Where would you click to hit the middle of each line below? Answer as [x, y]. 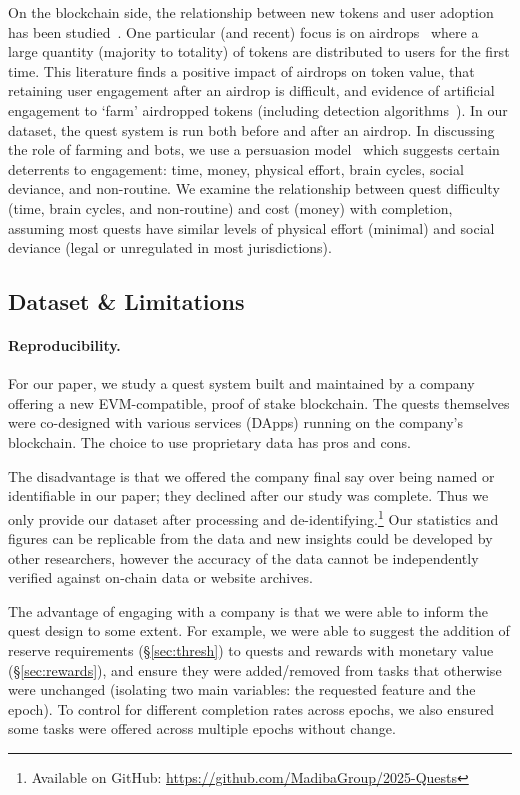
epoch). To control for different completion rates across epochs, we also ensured [251, 708]
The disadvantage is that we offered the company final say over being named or [251, 475]
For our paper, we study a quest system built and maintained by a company [241, 383]
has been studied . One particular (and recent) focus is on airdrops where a [243, 31]
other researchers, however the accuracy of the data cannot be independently [243, 557]
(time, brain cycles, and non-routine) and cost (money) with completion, [230, 207]
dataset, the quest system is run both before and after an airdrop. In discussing [251, 129]
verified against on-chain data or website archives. [160, 577]
